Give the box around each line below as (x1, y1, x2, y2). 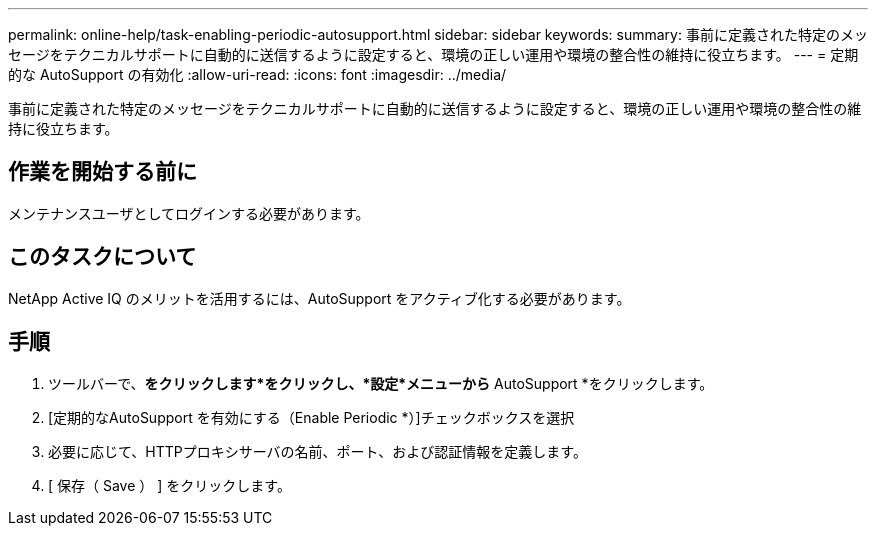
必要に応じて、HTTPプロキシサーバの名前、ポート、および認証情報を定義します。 (48, 442, 587, 460)
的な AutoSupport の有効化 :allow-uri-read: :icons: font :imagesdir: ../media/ (8, 66, 507, 83)
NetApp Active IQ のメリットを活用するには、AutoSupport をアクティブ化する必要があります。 (8, 289, 631, 307)
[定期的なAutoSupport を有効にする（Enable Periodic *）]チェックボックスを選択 (48, 408, 575, 426)
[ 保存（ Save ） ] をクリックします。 (48, 476, 291, 494)
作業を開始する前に (8, 159, 197, 185)
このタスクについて (8, 244, 197, 270)
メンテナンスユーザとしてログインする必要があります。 (8, 204, 370, 222)
